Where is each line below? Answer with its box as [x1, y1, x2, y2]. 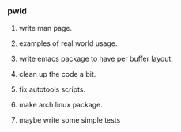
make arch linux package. [18, 100, 104, 110]
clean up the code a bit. [18, 70, 96, 79]
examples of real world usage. [18, 39, 118, 48]
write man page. [18, 24, 73, 33]
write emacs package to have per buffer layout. [18, 54, 173, 64]
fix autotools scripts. [18, 85, 86, 94]
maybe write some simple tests [18, 115, 121, 125]
